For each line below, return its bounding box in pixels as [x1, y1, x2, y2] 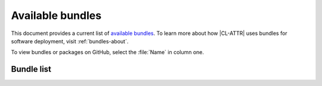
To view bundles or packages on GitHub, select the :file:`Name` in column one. [11, 49, 205, 56]
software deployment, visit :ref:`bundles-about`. [11, 37, 129, 44]
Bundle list [11, 64, 52, 74]
